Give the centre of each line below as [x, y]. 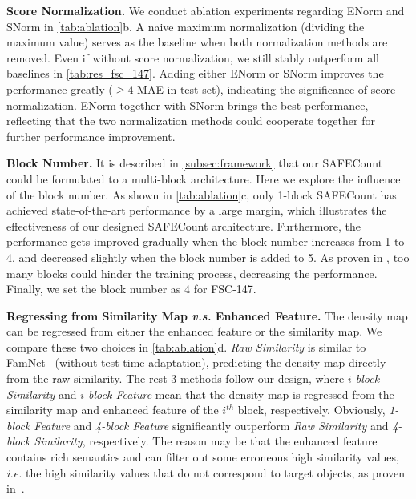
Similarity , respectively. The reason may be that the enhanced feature [206, 441]
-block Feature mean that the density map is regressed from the [239, 394]
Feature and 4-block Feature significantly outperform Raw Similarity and [211, 425]
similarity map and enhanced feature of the [113, 410]
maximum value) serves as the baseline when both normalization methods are [197, 42]
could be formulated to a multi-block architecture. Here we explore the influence [204, 178]
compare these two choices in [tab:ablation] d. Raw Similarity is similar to [186, 346]
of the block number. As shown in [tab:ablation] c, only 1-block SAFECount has [202, 194]
